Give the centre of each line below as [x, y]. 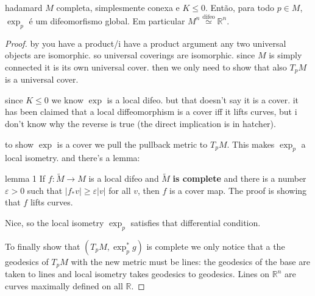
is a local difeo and [124, 178]
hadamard [24, 7]
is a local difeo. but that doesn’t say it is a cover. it [203, 99]
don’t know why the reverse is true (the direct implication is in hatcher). [140, 124]
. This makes [251, 144]
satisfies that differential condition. [196, 223]
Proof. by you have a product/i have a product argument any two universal [146, 43]
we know [67, 99]
